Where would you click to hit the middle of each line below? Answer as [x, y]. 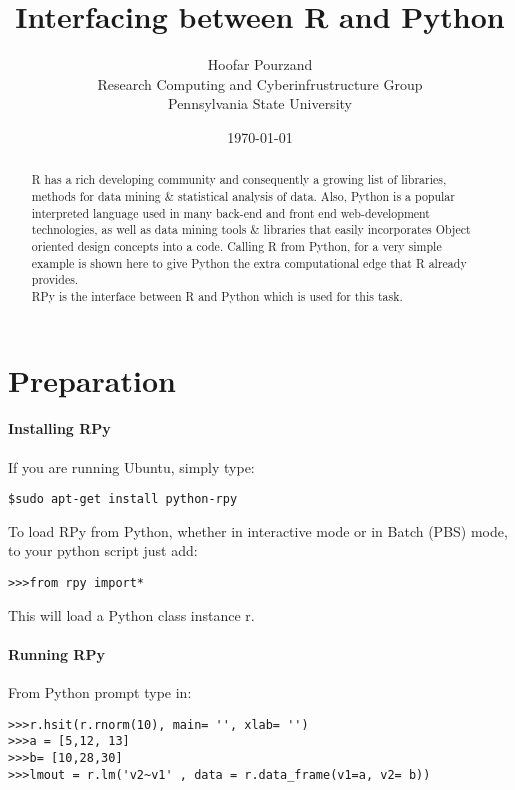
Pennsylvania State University [260, 103]
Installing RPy [59, 428]
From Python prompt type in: [100, 692]
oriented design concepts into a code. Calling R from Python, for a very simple [236, 245]
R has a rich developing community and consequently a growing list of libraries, [239, 179]
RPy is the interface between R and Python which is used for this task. [217, 295]
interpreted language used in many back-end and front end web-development [230, 212]
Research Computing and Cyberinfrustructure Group [260, 83]
